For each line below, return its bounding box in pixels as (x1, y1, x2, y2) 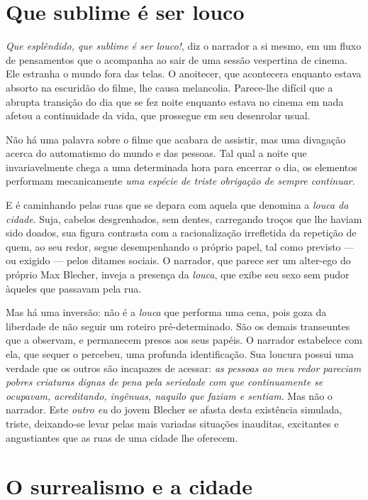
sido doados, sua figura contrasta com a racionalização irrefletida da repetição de (6, 225, 357, 240)
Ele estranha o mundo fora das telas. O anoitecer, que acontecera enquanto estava (6, 66, 362, 81)
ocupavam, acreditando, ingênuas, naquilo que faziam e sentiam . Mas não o (6, 388, 333, 403)
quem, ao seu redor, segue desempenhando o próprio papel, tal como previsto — (6, 239, 355, 254)
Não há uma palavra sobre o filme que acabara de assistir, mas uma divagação (6, 131, 346, 146)
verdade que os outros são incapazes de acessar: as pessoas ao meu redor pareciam (6, 360, 362, 375)
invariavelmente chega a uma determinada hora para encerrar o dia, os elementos (6, 159, 357, 174)
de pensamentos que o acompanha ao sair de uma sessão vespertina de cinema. (6, 52, 347, 67)
